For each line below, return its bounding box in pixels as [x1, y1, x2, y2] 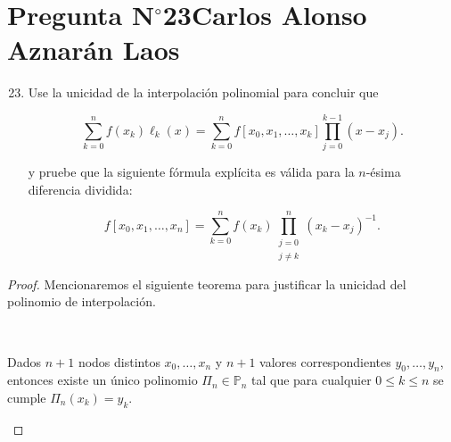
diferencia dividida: [28, 179, 133, 198]
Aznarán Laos [7, 31, 180, 68]
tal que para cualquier [251, 371, 372, 389]
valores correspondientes [259, 352, 391, 371]
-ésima [365, 163, 401, 181]
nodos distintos [78, 352, 160, 371]
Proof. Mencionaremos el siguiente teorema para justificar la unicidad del [7, 274, 406, 293]
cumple [7, 388, 46, 406]
